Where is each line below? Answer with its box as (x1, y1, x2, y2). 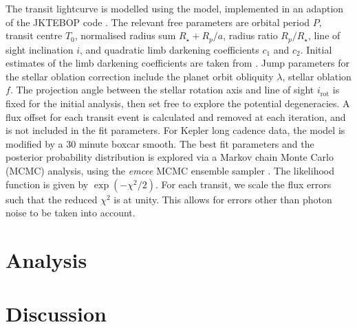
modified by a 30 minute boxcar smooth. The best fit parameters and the (6, 136, 314, 150)
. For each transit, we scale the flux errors (155, 177, 332, 191)
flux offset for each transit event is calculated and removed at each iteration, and (6, 109, 346, 124)
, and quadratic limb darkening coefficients (80, 42, 259, 56)
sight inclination (6, 42, 74, 56)
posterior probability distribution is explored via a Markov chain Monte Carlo (6, 150, 334, 164)
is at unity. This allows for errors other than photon (113, 192, 332, 206)
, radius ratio (223, 28, 278, 43)
